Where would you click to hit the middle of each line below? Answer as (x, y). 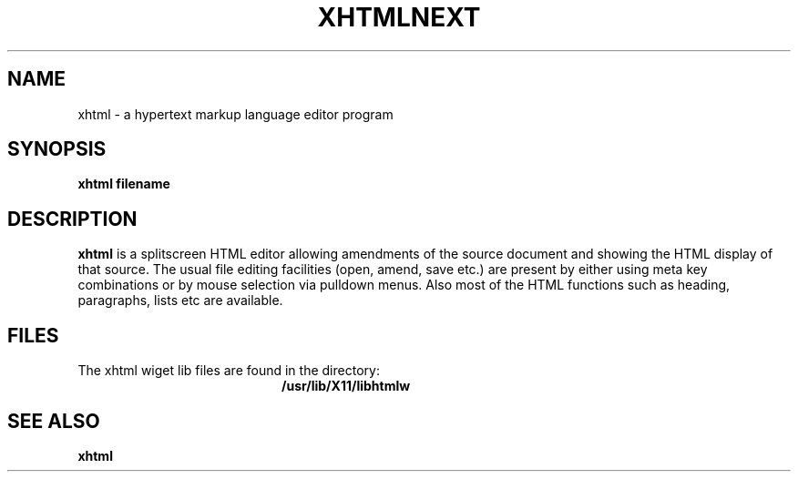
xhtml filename (124, 184)
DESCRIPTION (72, 219)
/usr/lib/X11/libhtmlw (346, 386)
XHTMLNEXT (399, 17)
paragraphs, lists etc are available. (180, 301)
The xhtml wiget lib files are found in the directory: (229, 371)
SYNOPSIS (57, 149)
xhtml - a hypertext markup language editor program (235, 114)
